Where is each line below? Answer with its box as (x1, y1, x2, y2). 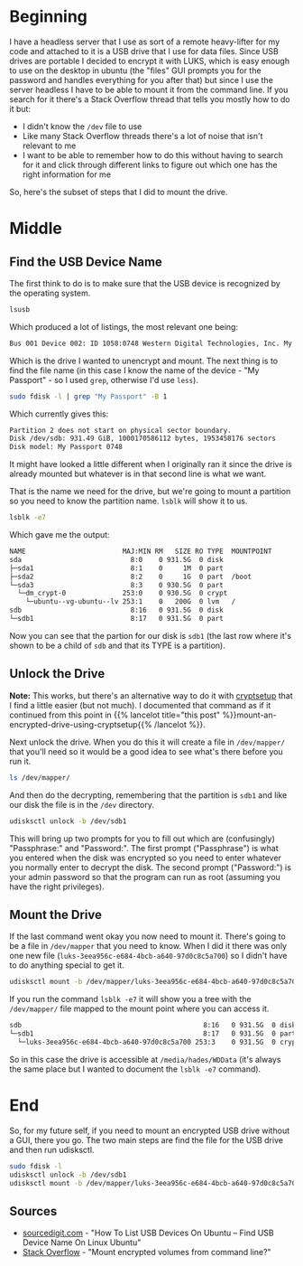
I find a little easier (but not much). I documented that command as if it (9, 699, 271, 710)
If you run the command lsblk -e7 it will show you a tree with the (9, 994, 252, 1005)
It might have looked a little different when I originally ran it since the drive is (9, 459, 293, 470)
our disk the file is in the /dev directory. (9, 799, 155, 810)
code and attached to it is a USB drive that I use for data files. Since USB (9, 45, 280, 56)
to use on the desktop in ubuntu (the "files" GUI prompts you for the (9, 65, 262, 76)
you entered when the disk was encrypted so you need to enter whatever (9, 852, 282, 863)
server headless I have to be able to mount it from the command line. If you (9, 84, 289, 95)
